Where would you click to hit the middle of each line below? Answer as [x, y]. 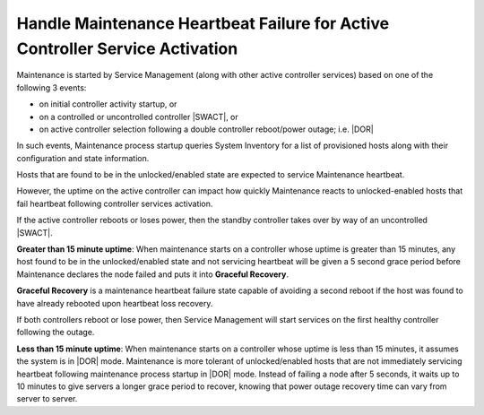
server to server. [47, 399]
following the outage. [56, 333]
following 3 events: [52, 87]
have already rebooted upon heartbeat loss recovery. [115, 303]
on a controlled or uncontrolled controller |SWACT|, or [139, 117]
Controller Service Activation [127, 48]
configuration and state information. [83, 158]
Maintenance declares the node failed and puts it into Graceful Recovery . [152, 274]
